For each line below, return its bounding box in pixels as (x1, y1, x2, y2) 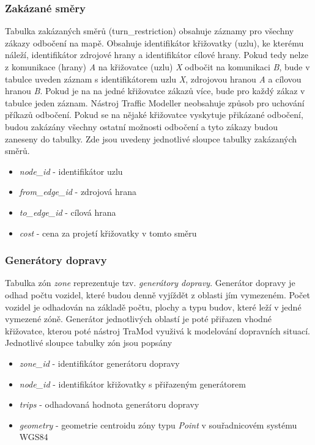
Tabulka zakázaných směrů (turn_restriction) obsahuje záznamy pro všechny (5, 24, 294, 37)
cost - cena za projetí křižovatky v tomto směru (19, 226, 197, 239)
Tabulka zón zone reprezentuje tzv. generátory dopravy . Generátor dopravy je (5, 276, 295, 289)
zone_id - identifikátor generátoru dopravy (19, 356, 180, 369)
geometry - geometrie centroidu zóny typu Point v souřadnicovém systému (19, 418, 297, 431)
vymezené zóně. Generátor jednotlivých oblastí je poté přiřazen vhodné (5, 312, 272, 325)
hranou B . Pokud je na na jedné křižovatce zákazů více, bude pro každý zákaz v (5, 84, 305, 97)
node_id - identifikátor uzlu (19, 164, 123, 177)
